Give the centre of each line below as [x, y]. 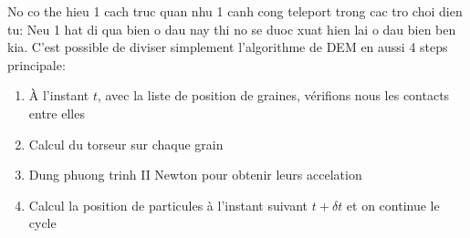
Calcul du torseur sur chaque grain [126, 144]
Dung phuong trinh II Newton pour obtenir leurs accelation [195, 175]
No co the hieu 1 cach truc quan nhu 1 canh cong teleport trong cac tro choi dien [235, 11]
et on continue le [393, 205]
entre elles [57, 113]
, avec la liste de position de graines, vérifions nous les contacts [273, 95]
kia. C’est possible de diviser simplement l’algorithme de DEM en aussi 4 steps [228, 47]
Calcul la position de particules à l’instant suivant [168, 205]
